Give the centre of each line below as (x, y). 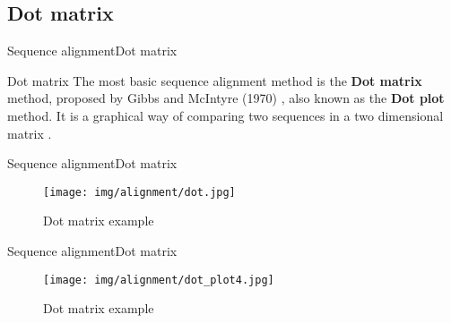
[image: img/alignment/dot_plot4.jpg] (159, 280)
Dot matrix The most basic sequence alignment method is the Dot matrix (215, 80)
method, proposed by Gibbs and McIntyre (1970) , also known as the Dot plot (226, 98)
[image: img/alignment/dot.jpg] (139, 192)
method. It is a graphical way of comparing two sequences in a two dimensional (225, 115)
